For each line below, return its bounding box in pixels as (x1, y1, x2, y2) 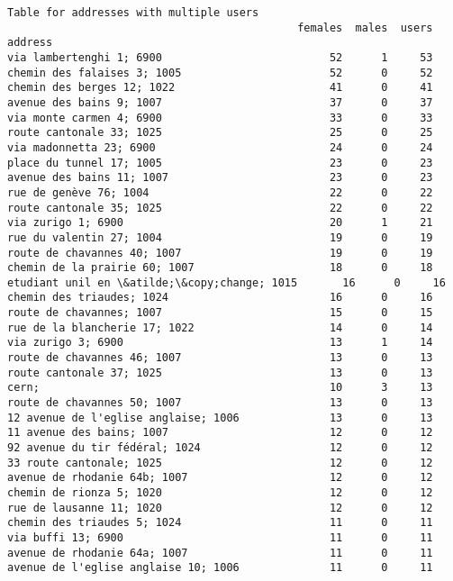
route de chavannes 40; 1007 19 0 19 (7, 246, 433, 259)
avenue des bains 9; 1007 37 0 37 (7, 95, 433, 109)
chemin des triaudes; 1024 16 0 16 (7, 291, 433, 304)
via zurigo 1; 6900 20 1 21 (7, 216, 433, 230)
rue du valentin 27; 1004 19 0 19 (7, 231, 433, 244)
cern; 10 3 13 (7, 381, 433, 395)
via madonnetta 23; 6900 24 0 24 (7, 141, 433, 154)
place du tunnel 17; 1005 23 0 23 (7, 156, 433, 169)
